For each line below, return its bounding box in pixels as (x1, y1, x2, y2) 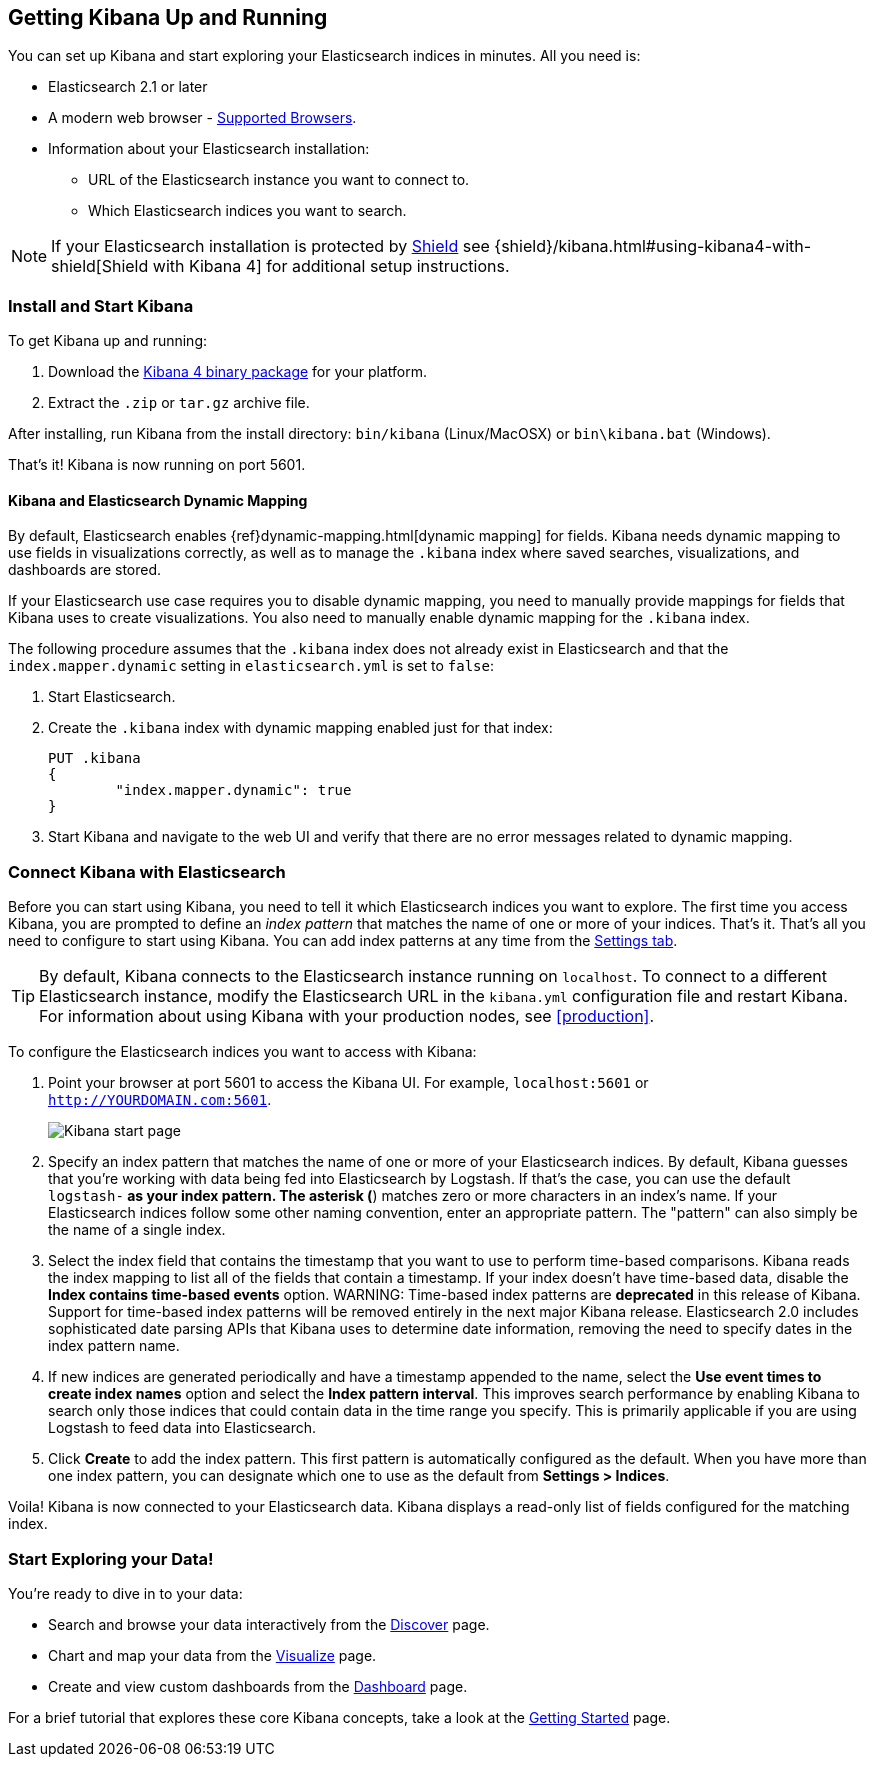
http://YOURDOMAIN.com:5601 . (48, 1091, 272, 1109)
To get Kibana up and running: (8, 332, 208, 350)
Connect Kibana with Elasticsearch (8, 861, 286, 882)
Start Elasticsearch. (48, 688, 176, 706)
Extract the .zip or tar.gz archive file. (48, 394, 310, 412)
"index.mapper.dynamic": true (115, 782, 352, 799)
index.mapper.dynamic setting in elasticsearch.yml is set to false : (8, 657, 495, 675)
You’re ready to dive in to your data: (8, 1584, 243, 1602)
